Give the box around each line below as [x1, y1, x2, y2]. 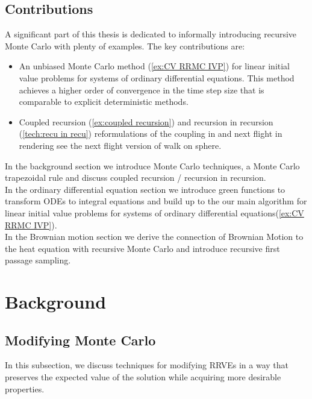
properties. [5, 382, 45, 395]
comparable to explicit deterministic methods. [19, 95, 189, 108]
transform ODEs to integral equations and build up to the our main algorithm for [5, 195, 307, 207]
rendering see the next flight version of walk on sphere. [19, 139, 222, 151]
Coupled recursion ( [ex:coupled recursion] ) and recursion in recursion [19, 115, 273, 128]
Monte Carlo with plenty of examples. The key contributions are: [5, 39, 245, 52]
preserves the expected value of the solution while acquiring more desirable [5, 371, 281, 383]
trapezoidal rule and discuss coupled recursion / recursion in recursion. [5, 171, 266, 184]
